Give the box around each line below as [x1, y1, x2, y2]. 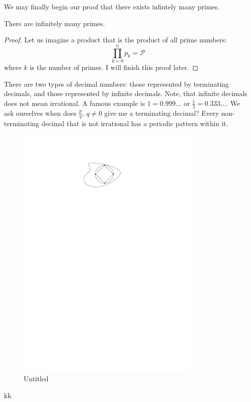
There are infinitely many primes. [4, 18, 105, 28]
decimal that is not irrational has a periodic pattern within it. [41, 118, 228, 129]
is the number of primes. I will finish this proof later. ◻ [30, 62, 198, 72]
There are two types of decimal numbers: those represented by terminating [4, 78, 229, 89]
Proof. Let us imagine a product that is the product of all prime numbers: [4, 34, 227, 45]
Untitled [24, 373, 49, 384]
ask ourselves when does [4, 107, 77, 118]
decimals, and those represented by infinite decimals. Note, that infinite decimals [4, 88, 248, 99]
